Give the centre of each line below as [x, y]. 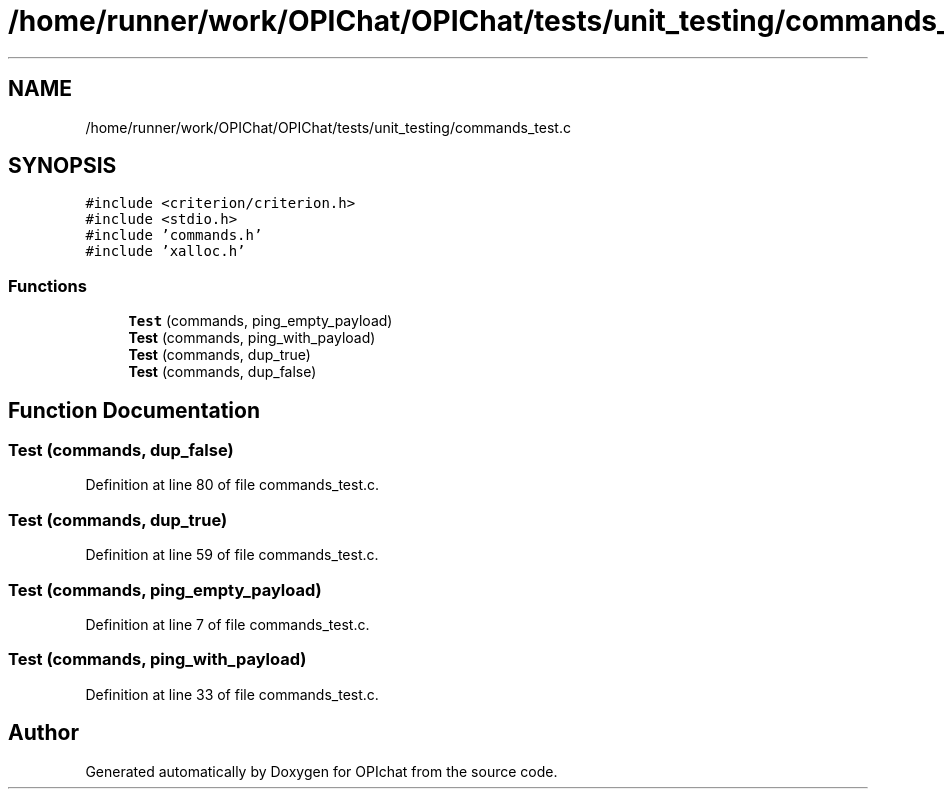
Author [43, 733]
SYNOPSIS [62, 166]
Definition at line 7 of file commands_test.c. [227, 624]
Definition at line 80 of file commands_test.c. [232, 485]
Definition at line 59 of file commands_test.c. [232, 555]
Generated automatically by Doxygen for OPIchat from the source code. [321, 771]
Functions [47, 285]
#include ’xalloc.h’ [165, 251]
